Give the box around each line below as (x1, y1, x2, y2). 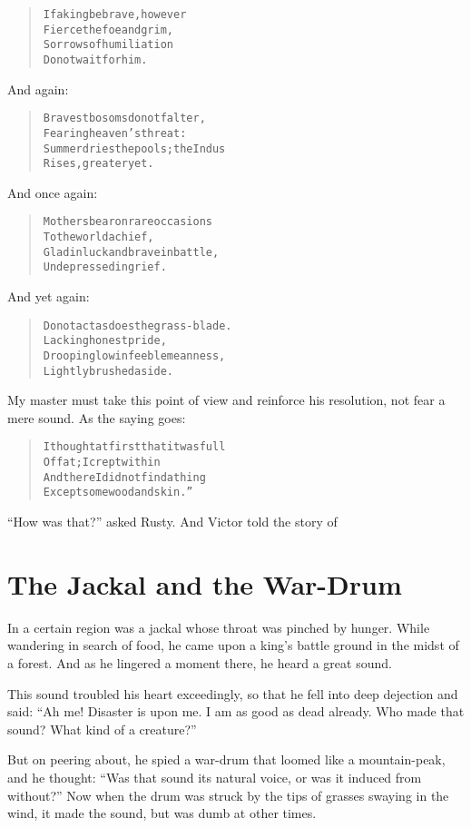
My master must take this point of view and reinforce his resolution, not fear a (7, 390, 446, 409)
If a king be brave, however (43, 8, 187, 21)
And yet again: (7, 287, 90, 306)
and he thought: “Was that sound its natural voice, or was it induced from (7, 767, 422, 786)
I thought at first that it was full (43, 440, 226, 454)
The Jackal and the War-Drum (7, 565, 402, 602)
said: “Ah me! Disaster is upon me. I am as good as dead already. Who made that (7, 702, 465, 721)
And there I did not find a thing (43, 470, 206, 484)
